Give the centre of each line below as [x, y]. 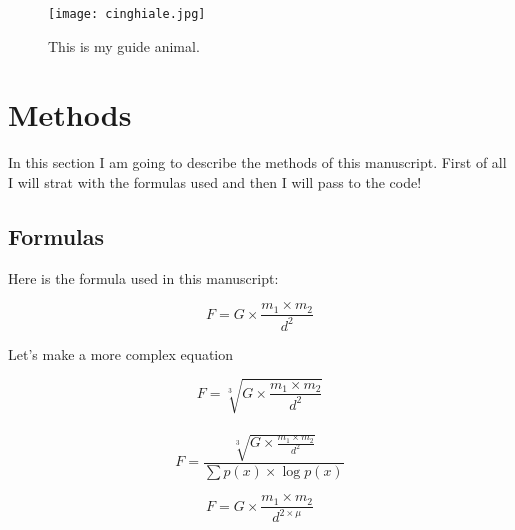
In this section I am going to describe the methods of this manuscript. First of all [257, 162]
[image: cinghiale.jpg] [127, 14]
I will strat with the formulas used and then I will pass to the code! [215, 181]
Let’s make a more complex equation [121, 353]
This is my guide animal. [124, 45]
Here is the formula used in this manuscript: [143, 277]
